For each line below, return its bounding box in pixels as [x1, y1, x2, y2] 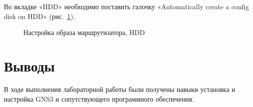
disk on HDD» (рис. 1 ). [4, 11, 75, 21]
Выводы [4, 55, 55, 75]
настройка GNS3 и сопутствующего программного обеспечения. [4, 93, 194, 104]
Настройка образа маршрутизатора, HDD [23, 27, 145, 37]
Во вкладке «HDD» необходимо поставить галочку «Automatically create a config [4, 1, 249, 11]
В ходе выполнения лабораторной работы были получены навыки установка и [4, 84, 235, 94]
